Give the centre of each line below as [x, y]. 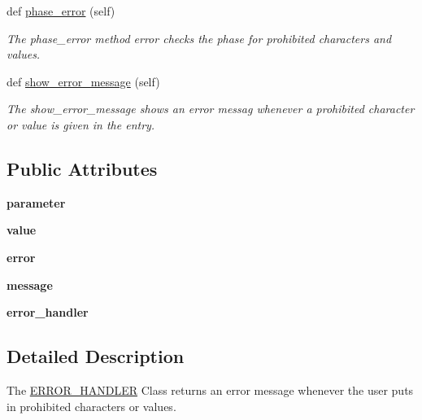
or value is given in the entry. [81, 124]
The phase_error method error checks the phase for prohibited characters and [199, 38]
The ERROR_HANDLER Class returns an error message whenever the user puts [210, 389]
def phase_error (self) [61, 11]
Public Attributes [82, 168]
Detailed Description [96, 356]
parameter [36, 202]
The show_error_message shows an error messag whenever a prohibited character [211, 109]
